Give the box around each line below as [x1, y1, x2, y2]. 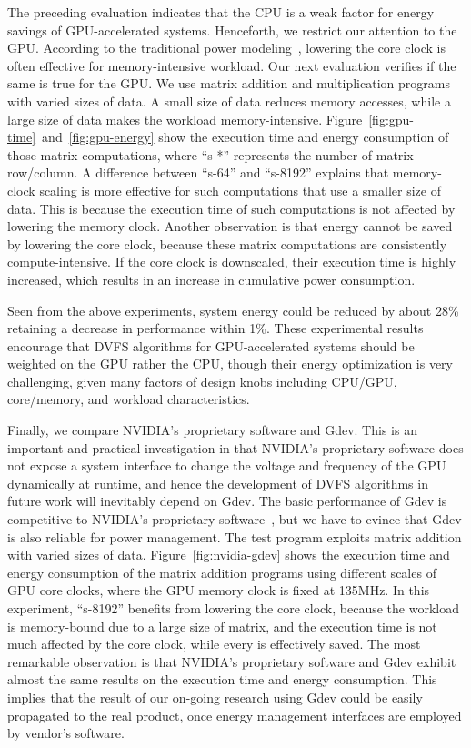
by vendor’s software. [7, 723, 125, 743]
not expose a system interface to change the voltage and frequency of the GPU [7, 456, 446, 475]
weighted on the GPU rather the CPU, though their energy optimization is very [7, 354, 453, 373]
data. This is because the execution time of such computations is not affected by [7, 198, 456, 217]
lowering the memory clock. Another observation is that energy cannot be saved [7, 217, 453, 236]
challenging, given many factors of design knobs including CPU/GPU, [7, 371, 397, 390]
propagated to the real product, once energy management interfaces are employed [7, 705, 462, 724]
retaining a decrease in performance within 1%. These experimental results [7, 318, 424, 338]
